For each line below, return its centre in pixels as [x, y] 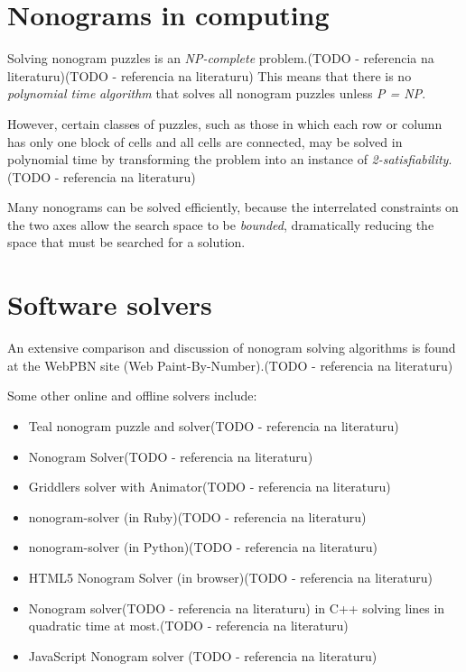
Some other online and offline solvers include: [132, 396]
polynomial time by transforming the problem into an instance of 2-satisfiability [228, 159]
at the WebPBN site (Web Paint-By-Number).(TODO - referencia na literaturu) [230, 365]
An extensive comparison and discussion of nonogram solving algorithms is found [232, 348]
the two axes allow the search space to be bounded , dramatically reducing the [221, 224]
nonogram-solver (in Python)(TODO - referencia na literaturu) [203, 547]
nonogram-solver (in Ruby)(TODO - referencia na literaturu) [197, 516]
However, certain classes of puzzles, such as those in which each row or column [225, 123]
